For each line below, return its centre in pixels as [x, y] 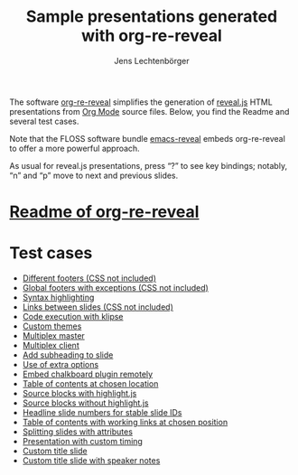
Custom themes [52, 326]
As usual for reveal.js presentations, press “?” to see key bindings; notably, [148, 165]
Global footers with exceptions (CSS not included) [116, 288]
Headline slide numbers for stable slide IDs [102, 413]
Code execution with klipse [73, 317]
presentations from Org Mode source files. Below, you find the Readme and [149, 111]
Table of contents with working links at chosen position [125, 423]
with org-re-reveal [152, 36]
